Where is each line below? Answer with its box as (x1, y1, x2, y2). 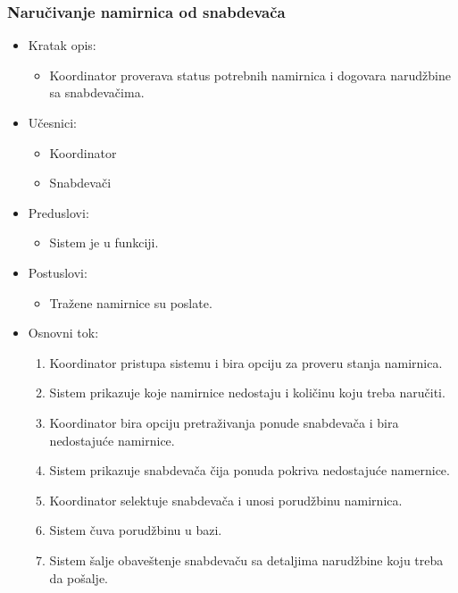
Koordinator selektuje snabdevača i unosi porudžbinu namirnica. (49, 490, 403, 509)
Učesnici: (28, 113, 77, 131)
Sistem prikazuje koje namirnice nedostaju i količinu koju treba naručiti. (49, 383, 446, 402)
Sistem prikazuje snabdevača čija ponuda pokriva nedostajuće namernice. (49, 461, 450, 480)
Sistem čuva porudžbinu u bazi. (49, 521, 222, 539)
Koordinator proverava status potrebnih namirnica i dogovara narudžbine (49, 65, 451, 84)
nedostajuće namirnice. (49, 430, 175, 449)
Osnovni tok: (28, 323, 99, 342)
